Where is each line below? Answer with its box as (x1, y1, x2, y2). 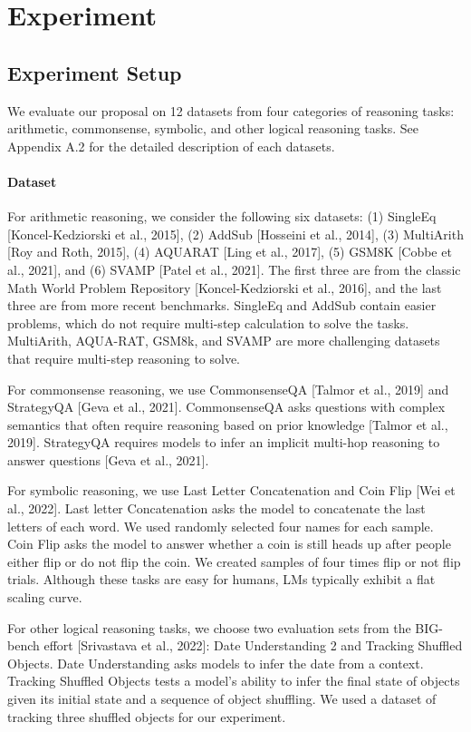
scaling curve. (7, 588, 82, 607)
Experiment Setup (7, 58, 182, 86)
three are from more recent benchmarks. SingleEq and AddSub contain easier (7, 296, 437, 315)
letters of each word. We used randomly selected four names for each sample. (7, 516, 434, 535)
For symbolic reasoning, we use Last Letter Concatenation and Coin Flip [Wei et (7, 481, 456, 500)
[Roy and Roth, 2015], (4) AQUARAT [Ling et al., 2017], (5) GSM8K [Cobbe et (7, 242, 452, 261)
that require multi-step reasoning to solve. (7, 348, 241, 367)
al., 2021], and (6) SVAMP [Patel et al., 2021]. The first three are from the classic (7, 259, 461, 278)
